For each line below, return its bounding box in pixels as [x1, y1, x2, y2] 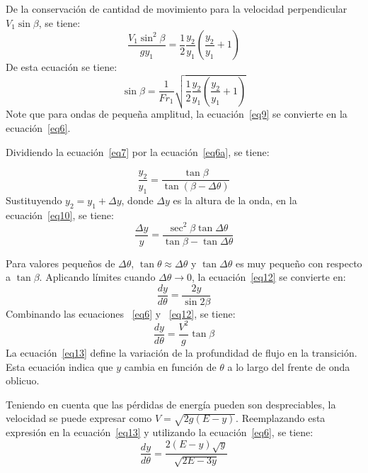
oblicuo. [6, 373, 40, 388]
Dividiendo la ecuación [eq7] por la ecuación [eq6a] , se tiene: [6, 144, 270, 159]
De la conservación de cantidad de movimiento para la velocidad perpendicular [6, 1, 347, 16]
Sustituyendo [6, 193, 62, 208]
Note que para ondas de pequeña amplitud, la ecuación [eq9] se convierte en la [6, 106, 347, 121]
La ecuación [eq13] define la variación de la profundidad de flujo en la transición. [6, 345, 357, 360]
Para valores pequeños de [6, 255, 115, 270]
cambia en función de [124, 359, 217, 374]
